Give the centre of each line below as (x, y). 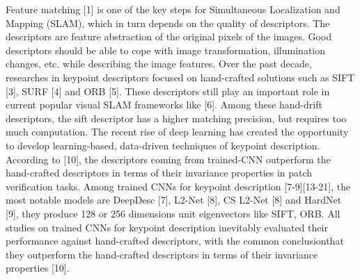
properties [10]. (38, 268)
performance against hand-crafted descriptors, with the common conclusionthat (175, 241)
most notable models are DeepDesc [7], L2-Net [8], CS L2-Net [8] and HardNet (174, 200)
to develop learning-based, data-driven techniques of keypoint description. (163, 145)
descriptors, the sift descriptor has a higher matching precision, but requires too (176, 118)
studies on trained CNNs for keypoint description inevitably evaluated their (167, 227)
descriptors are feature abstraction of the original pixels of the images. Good (169, 36)
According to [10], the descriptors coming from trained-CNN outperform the (168, 159)
